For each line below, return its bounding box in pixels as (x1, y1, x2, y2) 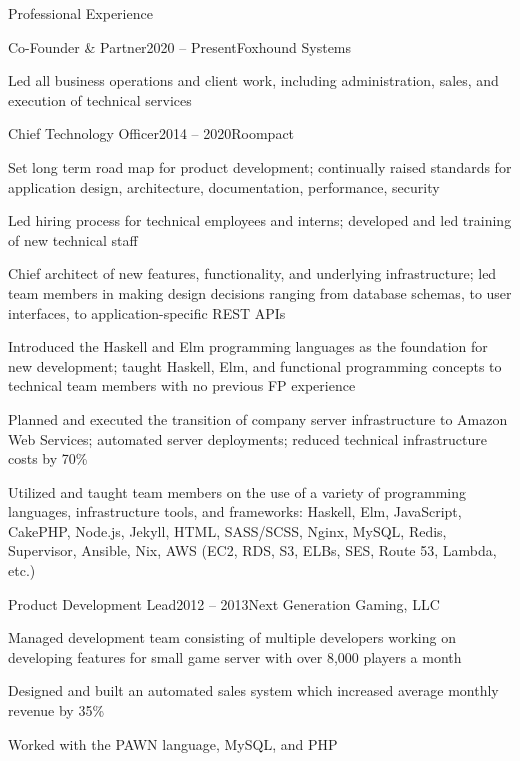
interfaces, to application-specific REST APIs (8, 302, 286, 323)
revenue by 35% (8, 700, 105, 721)
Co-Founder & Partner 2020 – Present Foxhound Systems (8, 36, 352, 57)
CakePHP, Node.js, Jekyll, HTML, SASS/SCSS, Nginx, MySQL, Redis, (8, 520, 447, 541)
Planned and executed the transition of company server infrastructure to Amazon (8, 408, 508, 429)
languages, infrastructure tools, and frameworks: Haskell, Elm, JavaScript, (8, 501, 462, 522)
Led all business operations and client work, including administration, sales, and (8, 70, 499, 91)
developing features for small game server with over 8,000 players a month (8, 646, 462, 667)
